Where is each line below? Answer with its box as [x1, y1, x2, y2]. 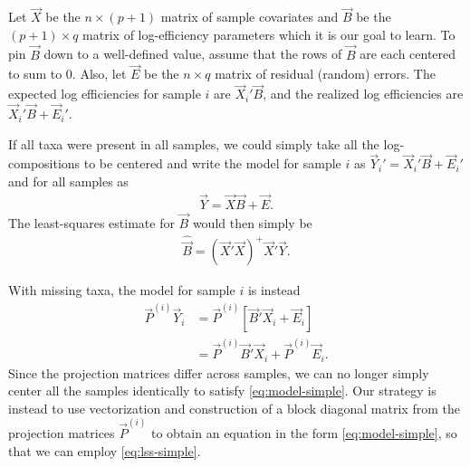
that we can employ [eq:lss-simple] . [8, 441, 201, 460]
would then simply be [192, 214, 312, 233]
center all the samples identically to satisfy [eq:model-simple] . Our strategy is [8, 381, 436, 400]
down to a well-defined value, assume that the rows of [43, 44, 342, 63]
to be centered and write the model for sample [83, 154, 341, 173]
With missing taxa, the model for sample [8, 281, 235, 300]
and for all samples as [8, 172, 129, 191]
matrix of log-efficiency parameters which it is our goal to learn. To [82, 24, 456, 43]
